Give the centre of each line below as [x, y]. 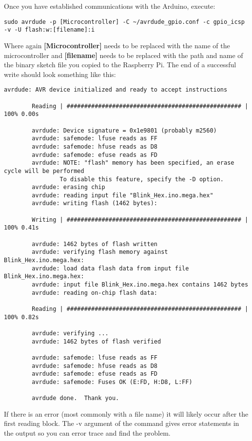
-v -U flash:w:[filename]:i [49, 30]
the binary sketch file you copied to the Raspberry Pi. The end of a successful [120, 65]
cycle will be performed [44, 171]
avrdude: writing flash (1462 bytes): [95, 203]
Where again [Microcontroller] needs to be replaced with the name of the [117, 45]
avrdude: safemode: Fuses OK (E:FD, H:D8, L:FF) [112, 382]
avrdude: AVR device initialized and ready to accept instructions [116, 90]
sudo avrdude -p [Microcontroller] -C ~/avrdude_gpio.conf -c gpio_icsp [124, 22]
